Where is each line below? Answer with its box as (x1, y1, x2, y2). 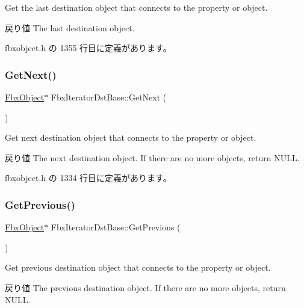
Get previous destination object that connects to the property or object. (5, 261, 271, 274)
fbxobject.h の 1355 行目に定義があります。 (5, 42, 172, 54)
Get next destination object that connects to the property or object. (5, 131, 256, 144)
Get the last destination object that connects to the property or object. (5, 1, 268, 13)
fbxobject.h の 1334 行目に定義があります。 (5, 171, 172, 184)
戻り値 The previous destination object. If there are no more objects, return (5, 281, 286, 294)
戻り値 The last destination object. (5, 21, 135, 34)
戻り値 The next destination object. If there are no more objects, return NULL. (5, 151, 300, 164)
